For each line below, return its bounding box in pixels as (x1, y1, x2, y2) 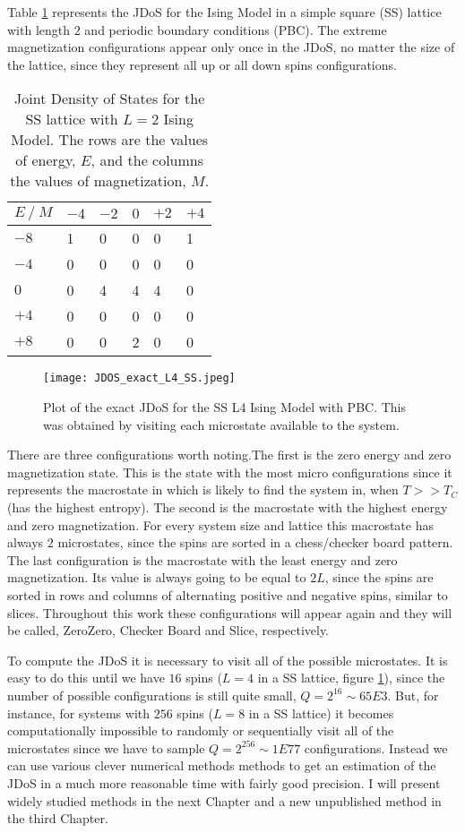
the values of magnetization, (10, 170, 186, 192)
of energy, (15, 150, 76, 171)
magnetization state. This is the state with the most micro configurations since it (7, 462, 452, 481)
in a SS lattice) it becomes (248, 703, 394, 722)
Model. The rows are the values (11, 129, 209, 150)
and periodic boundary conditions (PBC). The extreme (84, 20, 387, 39)
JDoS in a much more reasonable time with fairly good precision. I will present (7, 773, 441, 792)
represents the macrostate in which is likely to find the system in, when (7, 480, 399, 499)
